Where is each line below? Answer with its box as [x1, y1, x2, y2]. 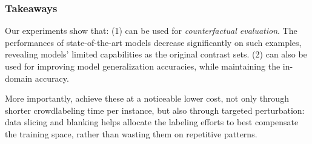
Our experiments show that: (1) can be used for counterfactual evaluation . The [5, 24, 297, 37]
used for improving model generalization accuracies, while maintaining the [5, 60, 280, 72]
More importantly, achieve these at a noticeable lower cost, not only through [5, 92, 289, 105]
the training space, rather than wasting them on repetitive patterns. [5, 127, 257, 140]
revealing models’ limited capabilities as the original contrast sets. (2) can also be [5, 48, 307, 61]
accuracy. [35, 71, 69, 84]
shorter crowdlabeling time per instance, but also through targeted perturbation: [5, 103, 305, 116]
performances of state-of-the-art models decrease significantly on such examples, [5, 36, 302, 48]
